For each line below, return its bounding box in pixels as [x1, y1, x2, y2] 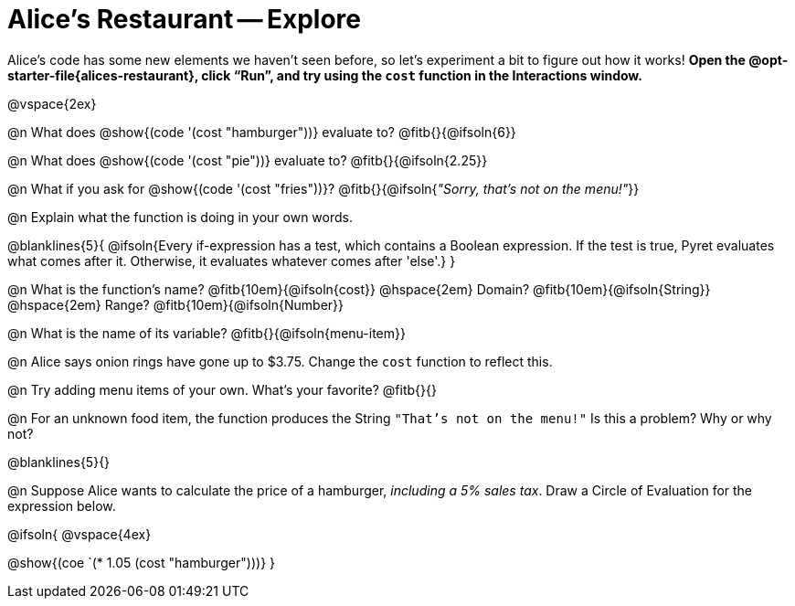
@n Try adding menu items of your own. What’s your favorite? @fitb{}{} [7, 381, 437, 398]
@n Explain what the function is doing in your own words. [7, 208, 353, 225]
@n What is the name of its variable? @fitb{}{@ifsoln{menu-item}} [7, 324, 406, 341]
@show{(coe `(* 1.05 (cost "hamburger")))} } [7, 554, 276, 570]
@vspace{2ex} [7, 95, 97, 112]
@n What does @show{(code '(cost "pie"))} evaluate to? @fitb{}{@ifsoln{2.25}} [7, 152, 488, 168]
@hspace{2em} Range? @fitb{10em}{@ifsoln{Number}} [7, 296, 344, 313]
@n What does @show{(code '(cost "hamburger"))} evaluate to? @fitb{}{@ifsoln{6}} [7, 123, 516, 140]
